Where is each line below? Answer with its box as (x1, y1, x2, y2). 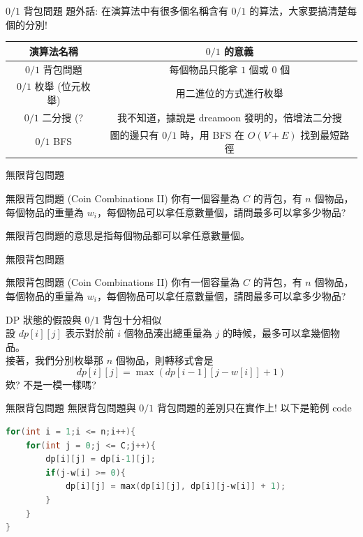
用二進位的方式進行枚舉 (175, 86, 283, 100)
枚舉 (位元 (34, 79, 81, 93)
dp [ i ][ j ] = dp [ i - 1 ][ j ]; (45, 454, 156, 464)
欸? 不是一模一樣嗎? (6, 377, 96, 391)
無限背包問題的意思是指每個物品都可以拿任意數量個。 (6, 228, 250, 243)
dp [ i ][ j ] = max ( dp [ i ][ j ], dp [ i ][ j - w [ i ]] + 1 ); (65, 481, 286, 492)
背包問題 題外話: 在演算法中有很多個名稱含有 (23, 3, 228, 17)
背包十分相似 (103, 312, 162, 326)
